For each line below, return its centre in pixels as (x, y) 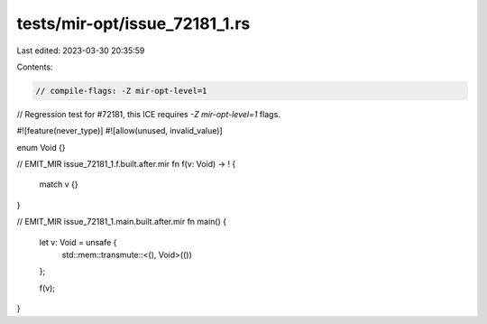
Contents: (35, 67)
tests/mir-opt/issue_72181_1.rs (133, 23)
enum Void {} (41, 147)
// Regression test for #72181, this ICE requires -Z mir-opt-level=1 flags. (149, 114)
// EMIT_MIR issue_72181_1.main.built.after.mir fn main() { (122, 222)
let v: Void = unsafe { (78, 242)
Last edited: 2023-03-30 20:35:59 (81, 51)
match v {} (59, 184)
